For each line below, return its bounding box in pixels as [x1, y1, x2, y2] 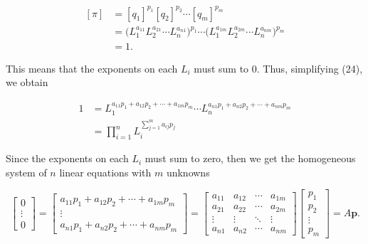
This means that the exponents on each [6, 60, 178, 75]
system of [6, 164, 47, 179]
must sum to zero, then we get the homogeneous [144, 151, 356, 166]
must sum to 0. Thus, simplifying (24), [194, 60, 363, 75]
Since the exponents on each [6, 151, 129, 166]
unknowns [166, 164, 210, 179]
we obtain [6, 75, 48, 90]
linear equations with [59, 164, 152, 179]
